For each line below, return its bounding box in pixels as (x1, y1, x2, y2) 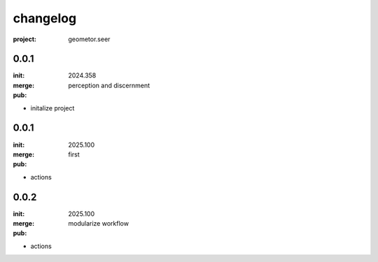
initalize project (30, 103, 75, 112)
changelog (13, 10, 77, 26)
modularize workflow (68, 219, 129, 227)
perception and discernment (68, 81, 150, 89)
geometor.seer (68, 35, 111, 43)
